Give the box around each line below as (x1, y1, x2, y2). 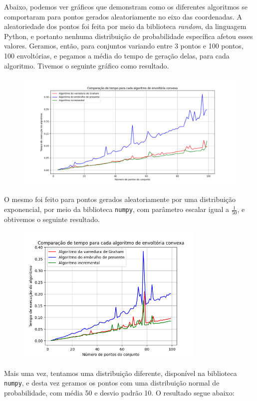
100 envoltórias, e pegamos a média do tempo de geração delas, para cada (4, 50, 230, 60)
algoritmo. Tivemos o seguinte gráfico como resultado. (4, 60, 169, 70)
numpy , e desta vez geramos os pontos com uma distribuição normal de (4, 377, 220, 388)
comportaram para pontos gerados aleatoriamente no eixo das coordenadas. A (4, 11, 242, 21)
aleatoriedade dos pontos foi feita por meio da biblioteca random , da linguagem (4, 21, 247, 31)
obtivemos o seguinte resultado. (4, 214, 100, 224)
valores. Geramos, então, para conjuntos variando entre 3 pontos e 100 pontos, (4, 40, 244, 51)
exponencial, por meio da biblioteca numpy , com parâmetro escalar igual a (4, 204, 229, 214)
